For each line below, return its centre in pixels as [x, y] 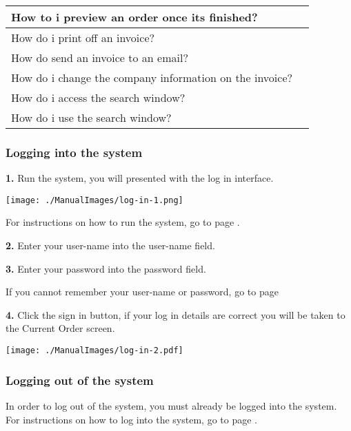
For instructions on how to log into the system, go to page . [131, 419]
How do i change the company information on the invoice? [152, 77]
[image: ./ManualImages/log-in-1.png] [94, 200]
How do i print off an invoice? [83, 38]
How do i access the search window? [98, 97]
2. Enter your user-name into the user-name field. [110, 245]
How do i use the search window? [91, 117]
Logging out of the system [80, 380]
